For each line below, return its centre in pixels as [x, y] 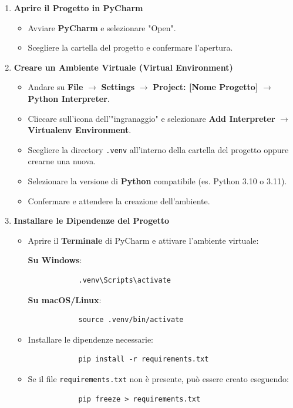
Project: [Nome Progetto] [206, 87]
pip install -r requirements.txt [144, 359]
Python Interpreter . [69, 98]
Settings [118, 87]
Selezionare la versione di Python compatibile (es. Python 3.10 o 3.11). [157, 181]
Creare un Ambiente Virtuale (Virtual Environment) [123, 67]
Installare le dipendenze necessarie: [90, 339]
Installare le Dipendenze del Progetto [92, 220]
